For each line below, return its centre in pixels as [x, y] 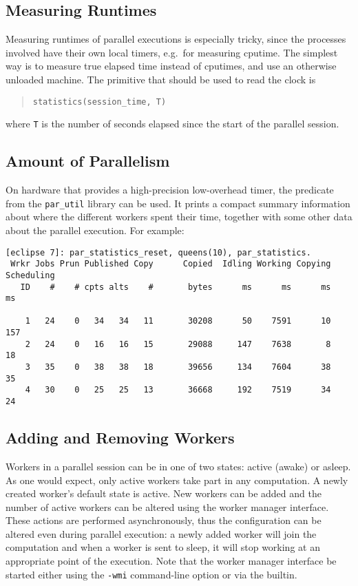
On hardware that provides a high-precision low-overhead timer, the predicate [170, 190]
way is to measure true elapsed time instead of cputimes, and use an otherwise [171, 66]
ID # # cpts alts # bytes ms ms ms [176, 287]
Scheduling [30, 275]
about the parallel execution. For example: [95, 230]
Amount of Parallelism [88, 161]
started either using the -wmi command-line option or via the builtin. [151, 574]
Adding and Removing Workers [120, 438]
